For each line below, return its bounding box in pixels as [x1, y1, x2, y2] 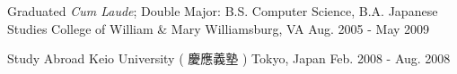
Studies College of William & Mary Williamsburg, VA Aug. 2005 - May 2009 [7, 19, 430, 37]
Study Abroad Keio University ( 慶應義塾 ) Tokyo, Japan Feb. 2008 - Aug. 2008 [7, 49, 451, 68]
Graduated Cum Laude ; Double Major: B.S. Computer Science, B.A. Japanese [7, 2, 438, 20]
